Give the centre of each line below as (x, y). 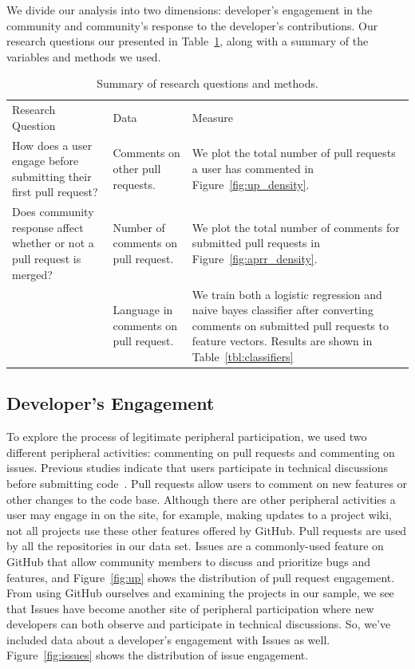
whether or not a (53, 243)
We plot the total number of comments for (296, 227)
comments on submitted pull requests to (290, 325)
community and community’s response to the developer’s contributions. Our (192, 25)
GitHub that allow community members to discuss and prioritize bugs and (188, 561)
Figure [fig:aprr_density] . (255, 259)
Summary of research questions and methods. (207, 83)
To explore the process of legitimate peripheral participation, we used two (187, 437)
